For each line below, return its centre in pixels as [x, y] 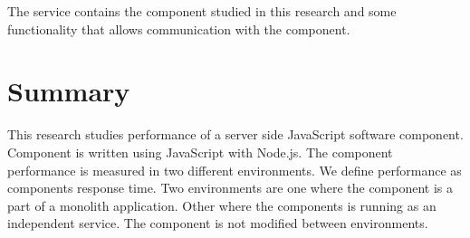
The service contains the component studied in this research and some [202, 11]
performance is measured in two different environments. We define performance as [235, 170]
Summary [69, 91]
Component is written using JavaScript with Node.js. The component [200, 152]
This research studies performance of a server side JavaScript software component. [235, 134]
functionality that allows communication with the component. [179, 29]
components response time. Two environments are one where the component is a [230, 188]
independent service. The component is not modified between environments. [218, 223]
